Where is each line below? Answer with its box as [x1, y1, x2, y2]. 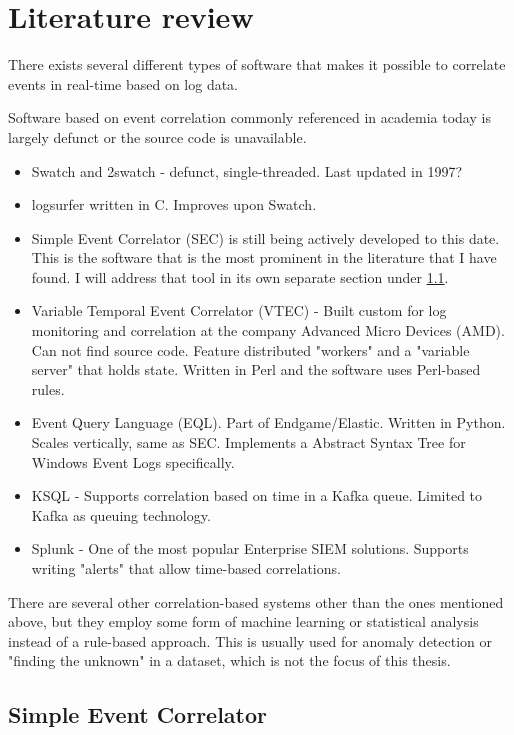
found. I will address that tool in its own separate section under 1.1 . [31, 266, 449, 287]
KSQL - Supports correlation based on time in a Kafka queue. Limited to [31, 485, 483, 506]
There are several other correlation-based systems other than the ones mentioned [8, 591, 504, 612]
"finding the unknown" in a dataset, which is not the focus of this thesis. [8, 650, 451, 671]
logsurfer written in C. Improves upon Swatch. [31, 194, 317, 215]
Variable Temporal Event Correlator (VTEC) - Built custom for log [31, 300, 447, 321]
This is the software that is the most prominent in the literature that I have [31, 247, 497, 268]
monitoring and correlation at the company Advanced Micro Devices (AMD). [31, 320, 505, 341]
